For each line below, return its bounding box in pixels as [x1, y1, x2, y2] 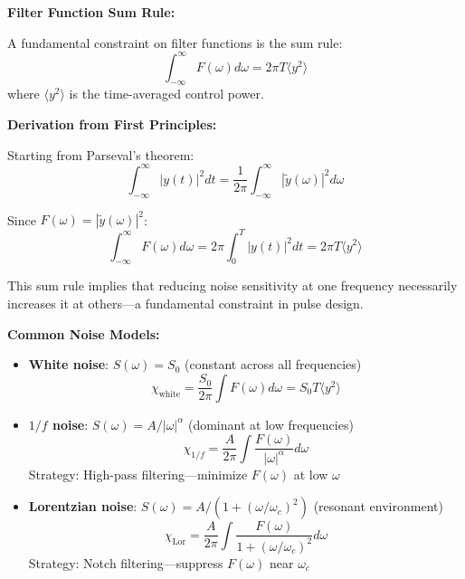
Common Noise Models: [7, 324, 160, 343]
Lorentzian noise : [28, 497, 138, 516]
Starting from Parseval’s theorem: [7, 145, 195, 164]
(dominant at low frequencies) [187, 414, 354, 433]
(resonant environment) [313, 497, 443, 516]
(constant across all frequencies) [185, 355, 362, 374]
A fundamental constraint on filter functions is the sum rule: [7, 33, 343, 52]
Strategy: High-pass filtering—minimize [28, 464, 248, 483]
